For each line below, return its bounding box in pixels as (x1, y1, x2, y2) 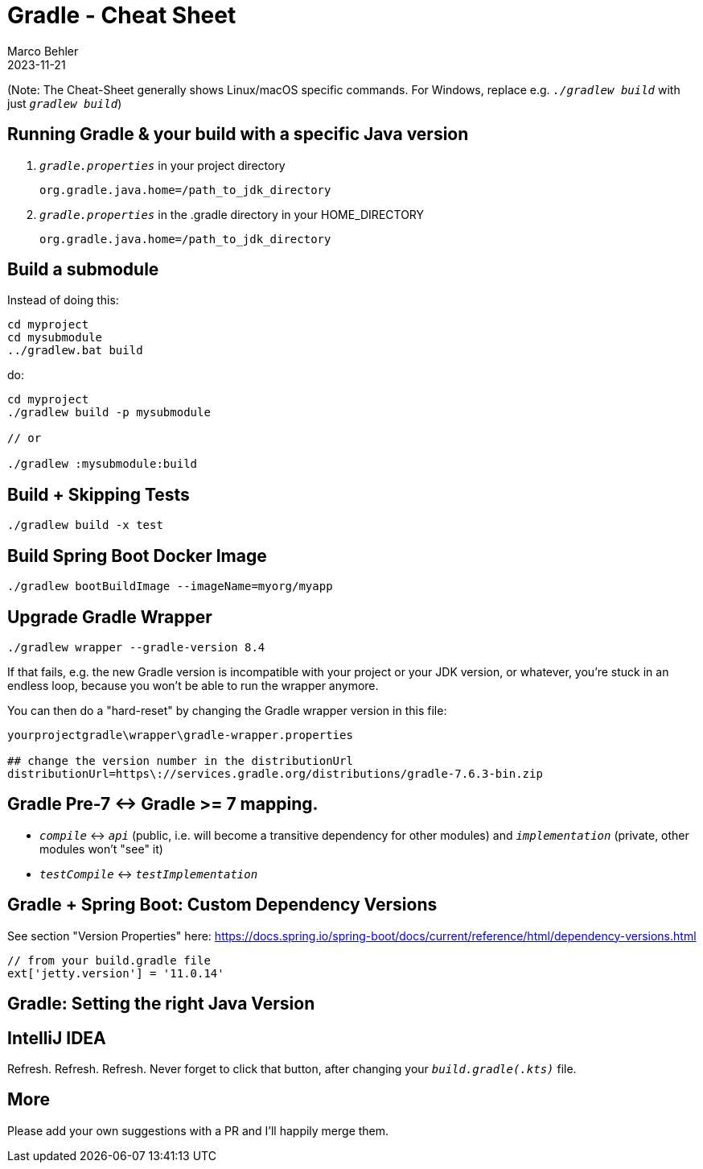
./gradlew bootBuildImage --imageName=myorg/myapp (7, 580, 333, 593)
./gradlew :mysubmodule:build (7, 457, 198, 471)
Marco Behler (7, 43, 79, 58)
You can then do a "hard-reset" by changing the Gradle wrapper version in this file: (7, 703, 447, 717)
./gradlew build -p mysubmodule (7, 406, 211, 419)
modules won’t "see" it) (39, 841, 163, 856)
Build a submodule (7, 259, 159, 280)
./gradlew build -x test (7, 518, 163, 532)
